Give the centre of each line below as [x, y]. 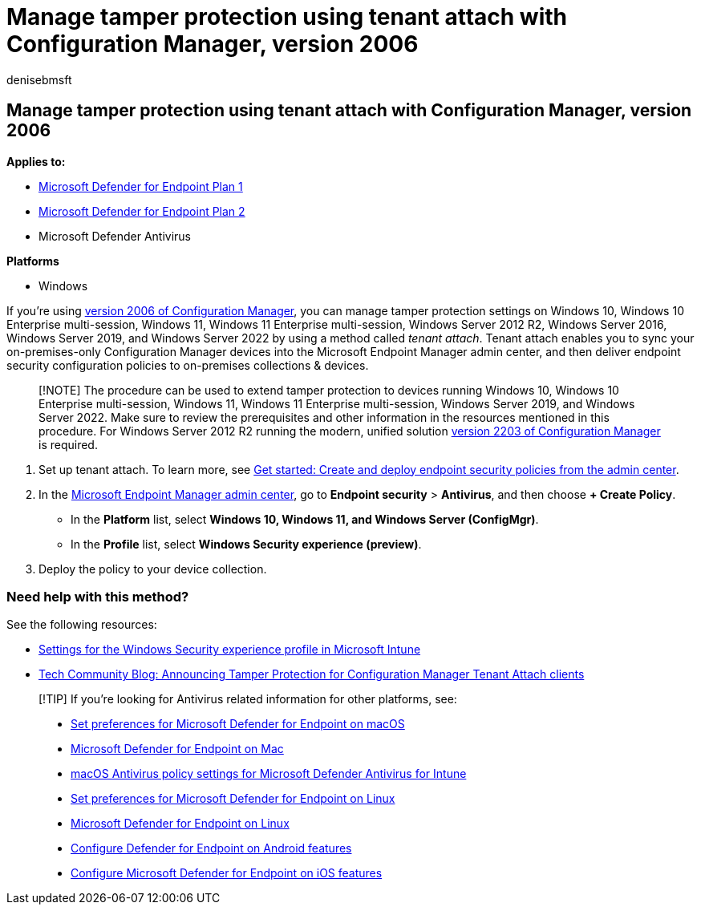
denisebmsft [39, 79]
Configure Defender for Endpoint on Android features [211, 848]
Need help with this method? [98, 596]
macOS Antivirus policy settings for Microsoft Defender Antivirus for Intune [269, 774]
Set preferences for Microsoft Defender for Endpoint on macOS [238, 724]
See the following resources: [82, 625]
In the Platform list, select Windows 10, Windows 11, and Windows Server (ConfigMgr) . [305, 519]
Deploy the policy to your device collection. [153, 569]
